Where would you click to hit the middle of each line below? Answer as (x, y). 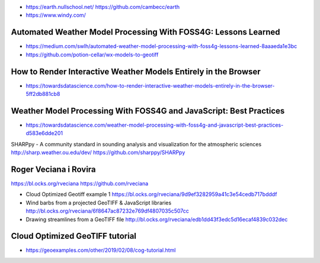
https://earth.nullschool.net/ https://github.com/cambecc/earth (103, 7)
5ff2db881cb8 (43, 94)
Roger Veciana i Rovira (53, 169)
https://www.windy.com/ (56, 15)
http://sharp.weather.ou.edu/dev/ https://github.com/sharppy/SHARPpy (98, 153)
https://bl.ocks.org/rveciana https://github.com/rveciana (80, 183)
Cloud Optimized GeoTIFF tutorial (73, 236)
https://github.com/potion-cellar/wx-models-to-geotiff (92, 54)
